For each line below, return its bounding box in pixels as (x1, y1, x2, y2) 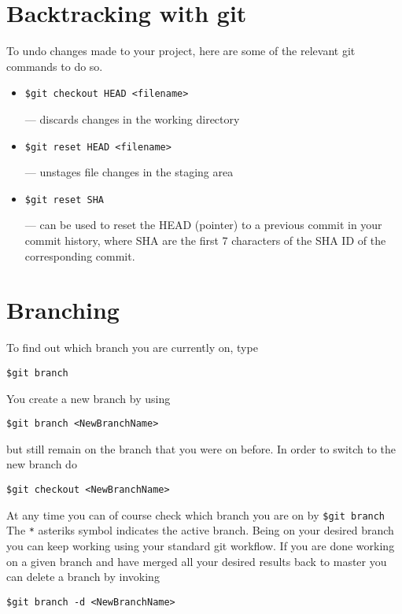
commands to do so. (6, 57, 103, 74)
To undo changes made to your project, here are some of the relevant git (6, 43, 356, 59)
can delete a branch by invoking (6, 568, 160, 585)
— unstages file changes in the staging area (24, 164, 234, 180)
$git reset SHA (24, 194, 105, 205)
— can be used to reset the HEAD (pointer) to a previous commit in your (24, 216, 382, 233)
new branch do (6, 456, 77, 472)
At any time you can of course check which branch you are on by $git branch (6, 506, 385, 523)
